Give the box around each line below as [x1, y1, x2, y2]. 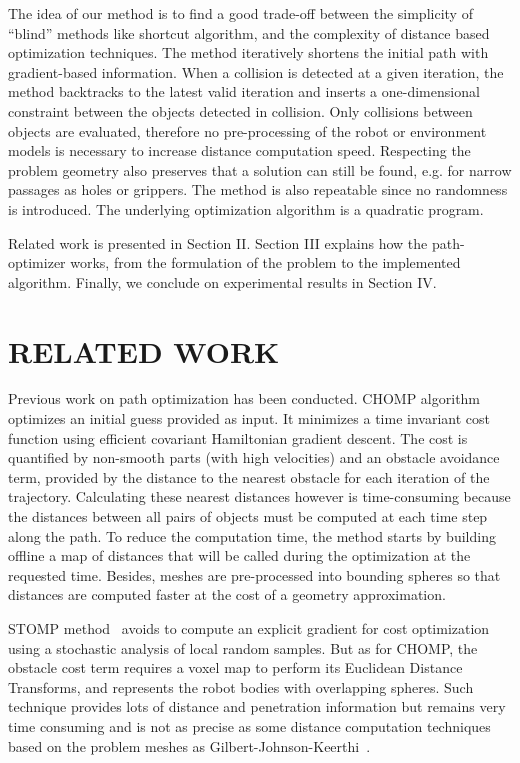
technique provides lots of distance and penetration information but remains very [8, 696, 506, 717]
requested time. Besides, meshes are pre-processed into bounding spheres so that [8, 564, 501, 585]
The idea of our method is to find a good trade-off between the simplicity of [8, 3, 473, 23]
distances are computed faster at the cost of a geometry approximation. [8, 584, 446, 605]
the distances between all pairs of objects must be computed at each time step [8, 506, 488, 526]
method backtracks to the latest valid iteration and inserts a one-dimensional [8, 81, 480, 102]
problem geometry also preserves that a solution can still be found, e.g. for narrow [8, 159, 512, 180]
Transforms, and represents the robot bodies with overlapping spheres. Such [8, 676, 474, 697]
